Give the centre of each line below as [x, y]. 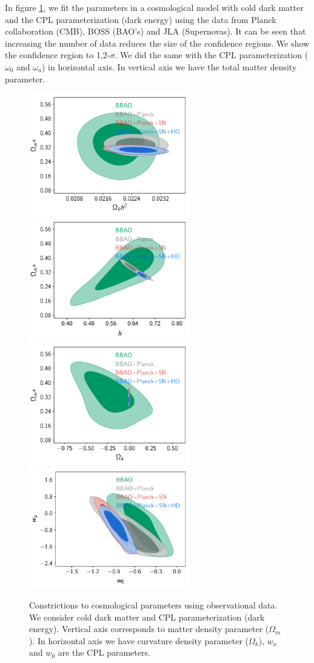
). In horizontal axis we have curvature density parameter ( [139, 640]
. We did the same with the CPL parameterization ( [212, 55]
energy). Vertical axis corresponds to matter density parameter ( [149, 629]
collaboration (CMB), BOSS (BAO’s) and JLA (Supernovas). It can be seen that [155, 31]
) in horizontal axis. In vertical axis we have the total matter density [169, 66]
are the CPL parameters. [104, 652]
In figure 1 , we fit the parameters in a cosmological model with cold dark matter [154, 7]
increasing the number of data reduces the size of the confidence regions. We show [157, 43]
